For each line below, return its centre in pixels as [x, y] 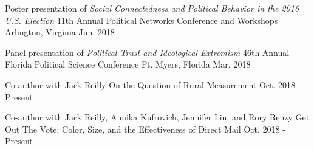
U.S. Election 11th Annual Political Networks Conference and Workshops [142, 20]
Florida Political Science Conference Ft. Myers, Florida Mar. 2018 [128, 64]
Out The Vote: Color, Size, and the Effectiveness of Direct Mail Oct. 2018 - [145, 129]
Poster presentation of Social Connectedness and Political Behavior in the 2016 [152, 8]
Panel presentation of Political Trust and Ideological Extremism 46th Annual [147, 52]
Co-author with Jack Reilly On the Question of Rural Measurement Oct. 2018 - [153, 84]
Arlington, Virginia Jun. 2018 [60, 32]
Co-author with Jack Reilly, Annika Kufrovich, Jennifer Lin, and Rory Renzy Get [157, 117]
